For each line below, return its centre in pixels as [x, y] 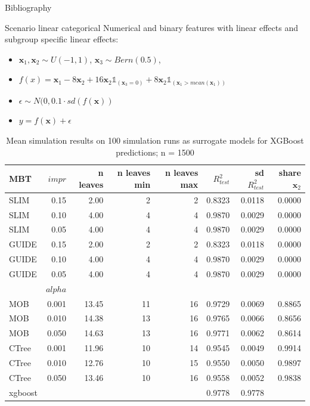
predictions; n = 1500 [155, 152]
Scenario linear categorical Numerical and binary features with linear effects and [151, 27]
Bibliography [28, 7]
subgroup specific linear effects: [62, 39]
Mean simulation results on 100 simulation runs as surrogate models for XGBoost [155, 140]
